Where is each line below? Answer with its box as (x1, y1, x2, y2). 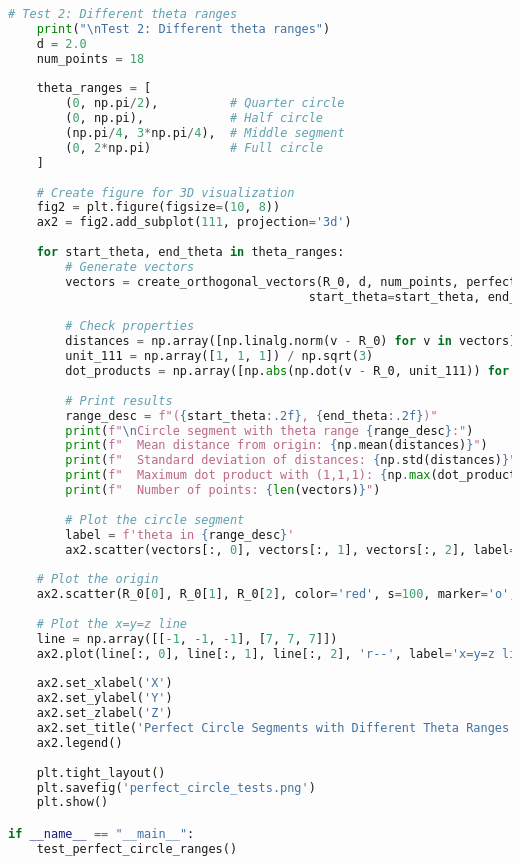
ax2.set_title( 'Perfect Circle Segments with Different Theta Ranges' (36, 721, 517, 735)
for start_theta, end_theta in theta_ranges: (36, 245, 345, 259)
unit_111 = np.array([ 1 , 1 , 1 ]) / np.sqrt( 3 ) (65, 349, 374, 364)
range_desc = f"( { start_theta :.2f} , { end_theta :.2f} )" (65, 408, 438, 423)
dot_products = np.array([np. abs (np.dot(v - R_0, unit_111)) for (65, 364, 510, 378)
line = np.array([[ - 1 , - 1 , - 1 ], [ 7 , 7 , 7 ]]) (36, 631, 338, 646)
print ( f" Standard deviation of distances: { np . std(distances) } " (65, 453, 517, 468)
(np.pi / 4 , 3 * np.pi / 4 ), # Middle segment (65, 126, 345, 140)
